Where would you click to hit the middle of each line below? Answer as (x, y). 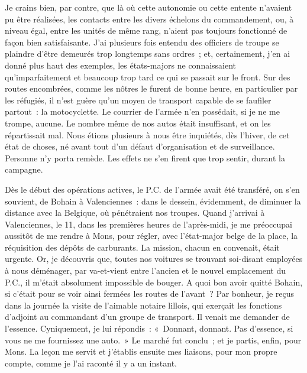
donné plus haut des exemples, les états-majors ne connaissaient (121, 65)
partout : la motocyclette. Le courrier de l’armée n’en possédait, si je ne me (142, 111)
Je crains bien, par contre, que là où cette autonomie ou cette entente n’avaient (148, 7)
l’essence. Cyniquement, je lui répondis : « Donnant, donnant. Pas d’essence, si (149, 328)
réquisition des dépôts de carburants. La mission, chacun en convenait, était (142, 247)
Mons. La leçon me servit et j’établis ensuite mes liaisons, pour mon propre (141, 351)
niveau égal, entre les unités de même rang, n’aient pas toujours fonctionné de (146, 30)
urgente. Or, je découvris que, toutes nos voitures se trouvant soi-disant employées (154, 259)
